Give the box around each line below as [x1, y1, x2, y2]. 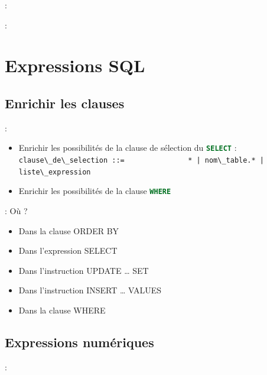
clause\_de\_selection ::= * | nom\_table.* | [18, 156, 265, 165]
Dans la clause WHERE [18, 303, 106, 316]
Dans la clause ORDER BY [18, 224, 119, 237]
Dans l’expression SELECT [18, 244, 118, 257]
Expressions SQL [5, 53, 145, 77]
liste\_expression [18, 167, 91, 176]
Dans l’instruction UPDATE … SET [18, 264, 149, 276]
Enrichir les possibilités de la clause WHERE [18, 185, 171, 197]
